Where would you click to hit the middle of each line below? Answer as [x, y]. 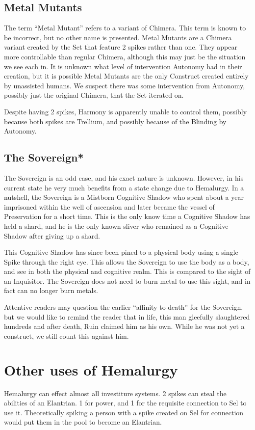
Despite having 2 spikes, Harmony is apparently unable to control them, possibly [126, 111]
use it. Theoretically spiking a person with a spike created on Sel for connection [124, 412]
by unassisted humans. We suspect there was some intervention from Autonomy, [125, 85]
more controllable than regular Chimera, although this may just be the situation [125, 56]
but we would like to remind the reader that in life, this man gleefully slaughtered [127, 316]
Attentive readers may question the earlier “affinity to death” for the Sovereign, [124, 307]
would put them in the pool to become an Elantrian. [83, 422]
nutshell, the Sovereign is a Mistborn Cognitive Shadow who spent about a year [124, 197]
